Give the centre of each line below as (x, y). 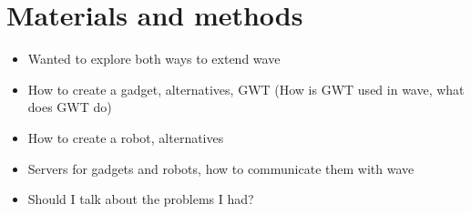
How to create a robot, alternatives (126, 137)
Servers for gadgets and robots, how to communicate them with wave (221, 168)
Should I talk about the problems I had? (141, 199)
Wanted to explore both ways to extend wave (154, 59)
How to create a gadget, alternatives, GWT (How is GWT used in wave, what (246, 89)
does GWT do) (70, 107)
